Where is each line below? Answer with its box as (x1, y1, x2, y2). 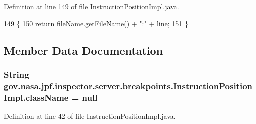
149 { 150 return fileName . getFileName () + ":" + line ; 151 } (4, 18, 188, 28)
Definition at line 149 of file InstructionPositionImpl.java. (4, 1, 179, 11)
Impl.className (4, 91, 69, 103)
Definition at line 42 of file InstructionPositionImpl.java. (4, 111, 176, 121)
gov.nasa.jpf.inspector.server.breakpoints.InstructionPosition (4, 79, 252, 92)
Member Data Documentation (4, 42, 163, 58)
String (4, 68, 29, 80)
